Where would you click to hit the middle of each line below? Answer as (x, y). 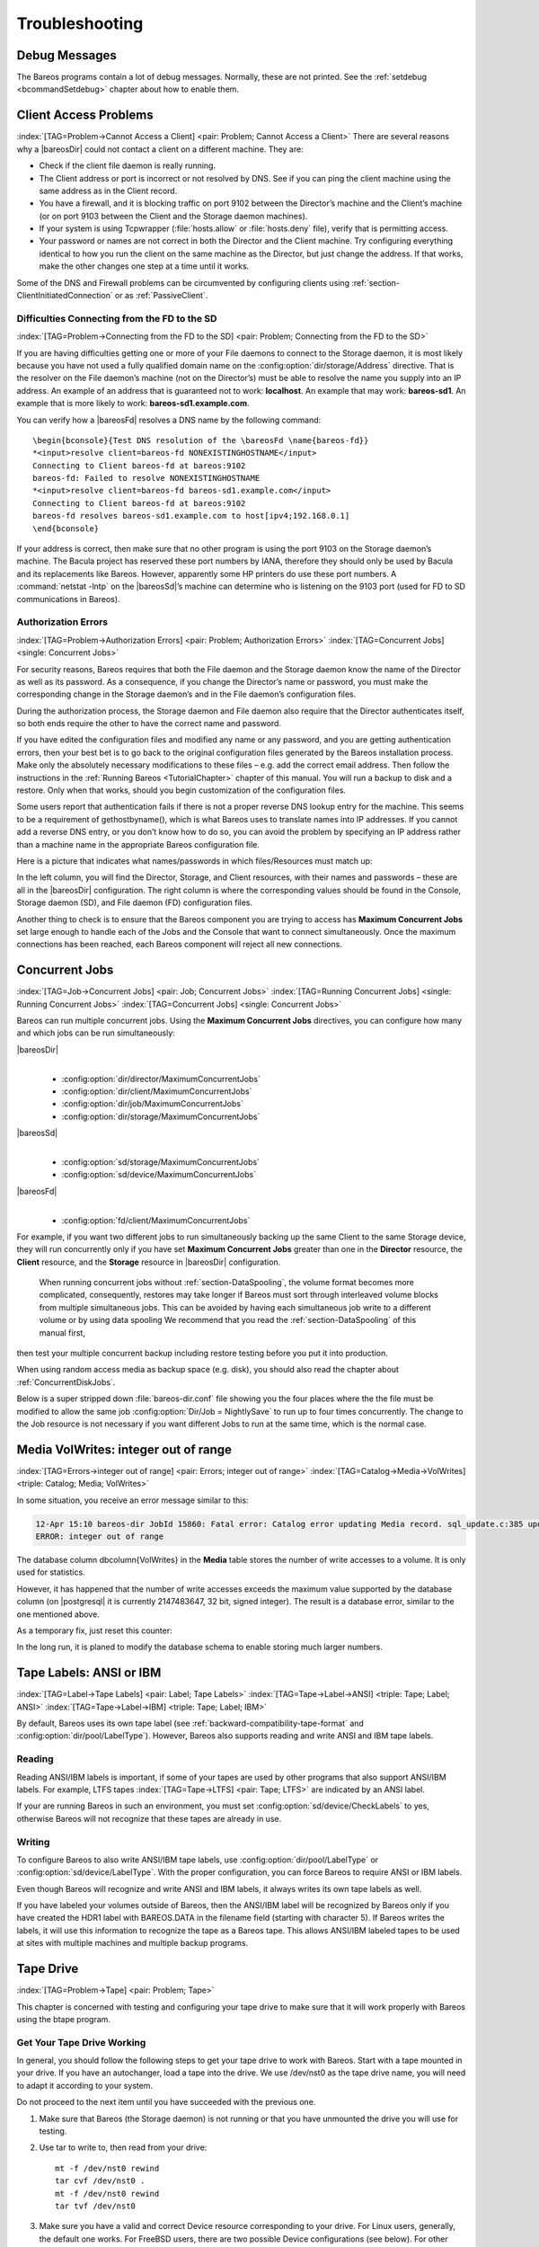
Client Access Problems (85, 115)
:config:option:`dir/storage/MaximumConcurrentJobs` (161, 1116)
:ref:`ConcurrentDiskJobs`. (66, 1382)
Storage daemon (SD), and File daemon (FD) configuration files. (135, 902)
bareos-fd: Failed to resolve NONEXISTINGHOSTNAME (146, 478)
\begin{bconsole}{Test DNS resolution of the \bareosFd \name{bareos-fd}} (201, 440)
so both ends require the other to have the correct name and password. (149, 724)
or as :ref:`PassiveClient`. (161, 296)
